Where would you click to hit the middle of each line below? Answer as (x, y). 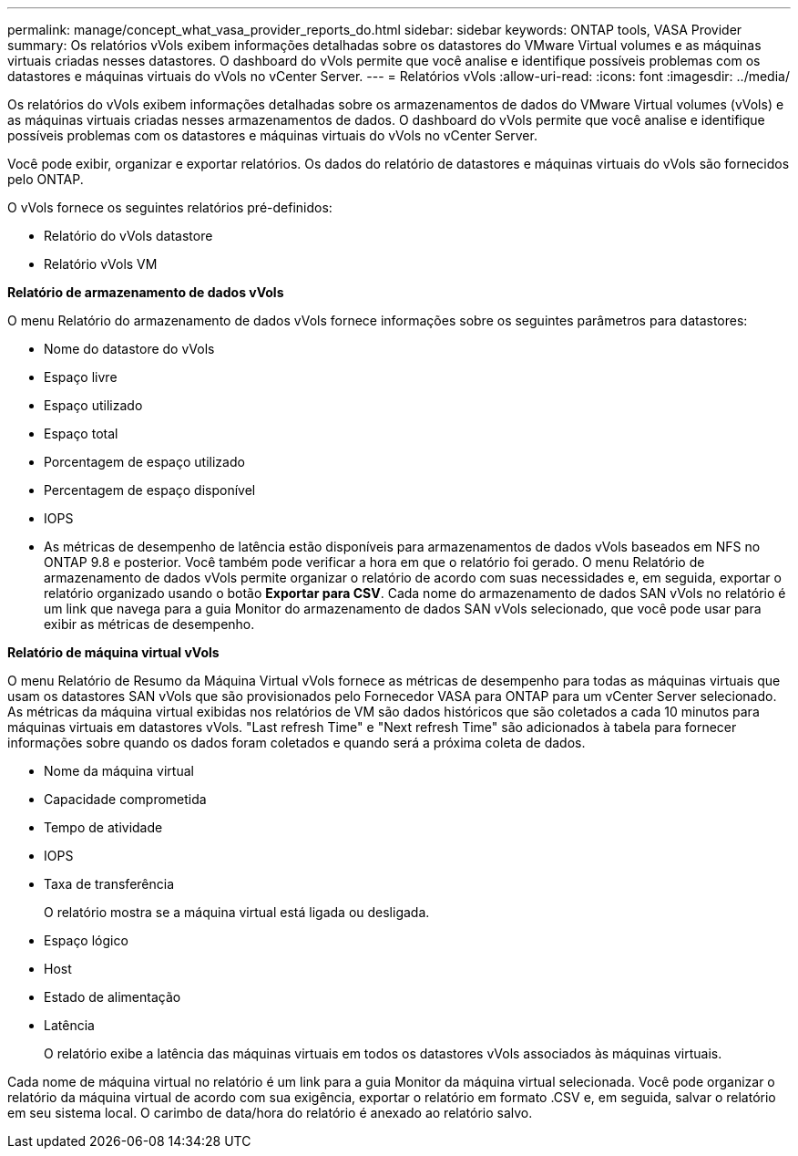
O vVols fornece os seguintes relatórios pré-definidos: (170, 207)
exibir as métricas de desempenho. (149, 624)
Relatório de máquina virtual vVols (113, 652)
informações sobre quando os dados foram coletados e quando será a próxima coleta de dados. (297, 743)
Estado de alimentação (113, 997)
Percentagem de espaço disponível (150, 490)
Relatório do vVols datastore (128, 236)
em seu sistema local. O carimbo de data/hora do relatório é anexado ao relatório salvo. (270, 1113)
